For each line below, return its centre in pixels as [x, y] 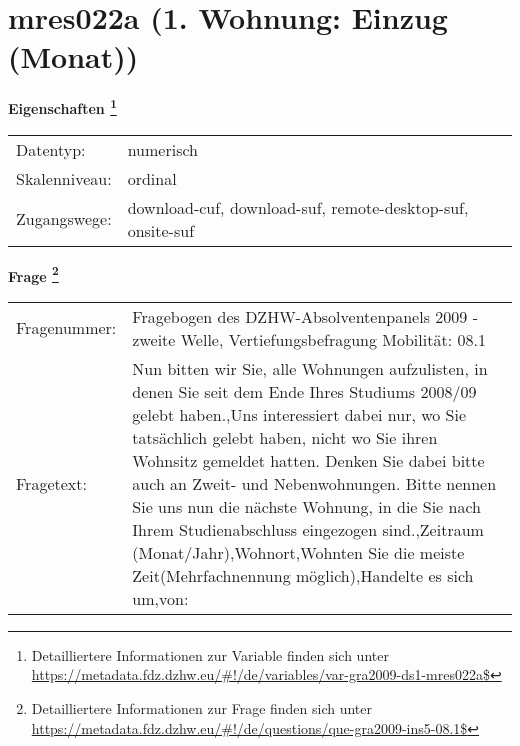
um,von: [160, 598]
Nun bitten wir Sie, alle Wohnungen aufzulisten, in [310, 368]
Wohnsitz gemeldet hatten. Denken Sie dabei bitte [308, 460]
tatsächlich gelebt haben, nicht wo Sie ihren [285, 437]
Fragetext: [51, 483]
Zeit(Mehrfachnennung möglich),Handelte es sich [303, 575]
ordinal [152, 178]
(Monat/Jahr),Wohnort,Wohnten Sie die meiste [298, 552]
